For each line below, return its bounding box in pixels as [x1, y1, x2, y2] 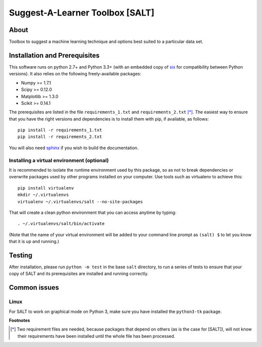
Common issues [9, 283, 59, 292]
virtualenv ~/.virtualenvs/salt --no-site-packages [17, 199, 143, 204]
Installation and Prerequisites [9, 51, 99, 59]
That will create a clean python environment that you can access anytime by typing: [9, 209, 177, 215]
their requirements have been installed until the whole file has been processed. [17, 333, 176, 339]
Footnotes [9, 317, 30, 323]
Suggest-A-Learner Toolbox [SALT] [9, 7, 155, 18]
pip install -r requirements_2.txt [17, 134, 102, 139]
